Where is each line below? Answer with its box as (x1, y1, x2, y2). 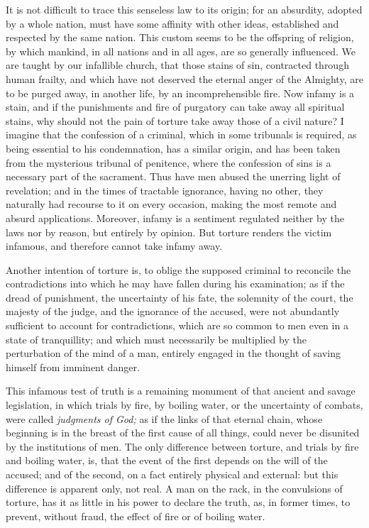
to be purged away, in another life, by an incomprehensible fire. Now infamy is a (6, 85, 355, 100)
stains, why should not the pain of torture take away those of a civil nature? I (6, 113, 344, 128)
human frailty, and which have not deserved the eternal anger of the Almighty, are (6, 71, 363, 86)
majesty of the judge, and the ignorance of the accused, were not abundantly (6, 304, 340, 319)
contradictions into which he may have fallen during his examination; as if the (6, 276, 345, 291)
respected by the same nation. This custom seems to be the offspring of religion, (6, 30, 354, 45)
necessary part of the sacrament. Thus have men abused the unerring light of (6, 169, 341, 184)
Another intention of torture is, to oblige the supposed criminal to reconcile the (6, 262, 351, 277)
